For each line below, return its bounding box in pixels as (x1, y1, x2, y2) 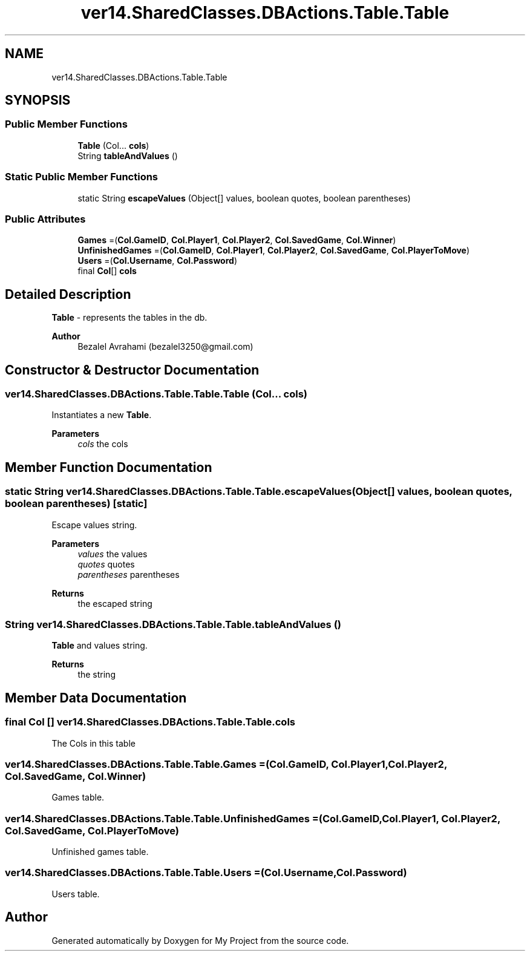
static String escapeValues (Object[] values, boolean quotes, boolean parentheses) (77, 192, 411, 203)
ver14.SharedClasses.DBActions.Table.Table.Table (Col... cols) (5, 388, 307, 400)
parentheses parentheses (77, 569, 180, 580)
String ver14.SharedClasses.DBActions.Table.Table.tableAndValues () (5, 618, 341, 630)
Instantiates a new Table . (51, 410, 152, 421)
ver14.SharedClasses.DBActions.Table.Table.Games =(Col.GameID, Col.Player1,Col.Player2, (5, 758, 447, 770)
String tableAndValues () (77, 150, 178, 161)
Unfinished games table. (51, 846, 149, 857)
